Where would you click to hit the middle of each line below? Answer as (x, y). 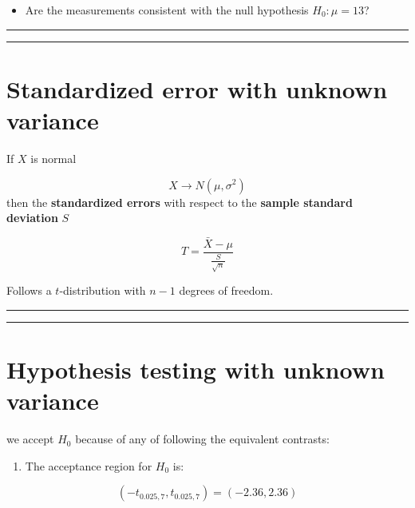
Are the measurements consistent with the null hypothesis (167, 10)
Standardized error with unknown (197, 88)
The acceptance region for (89, 465)
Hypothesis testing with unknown (196, 369)
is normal (53, 158)
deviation (32, 218)
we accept (30, 439)
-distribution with (103, 290)
